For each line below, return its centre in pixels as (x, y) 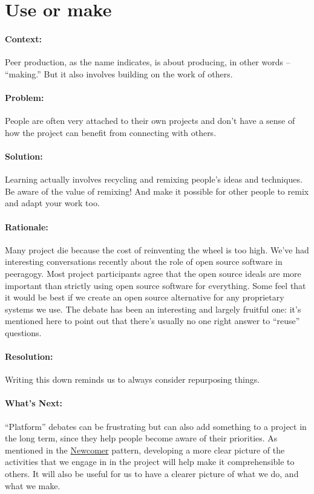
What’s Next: (34, 403)
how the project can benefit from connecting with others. (111, 132)
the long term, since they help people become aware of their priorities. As (141, 438)
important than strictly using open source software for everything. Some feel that (155, 285)
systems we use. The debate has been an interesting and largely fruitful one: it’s (153, 309)
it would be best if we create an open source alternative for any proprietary (145, 297)
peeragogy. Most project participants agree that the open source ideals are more (153, 273)
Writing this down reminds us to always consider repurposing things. (132, 379)
